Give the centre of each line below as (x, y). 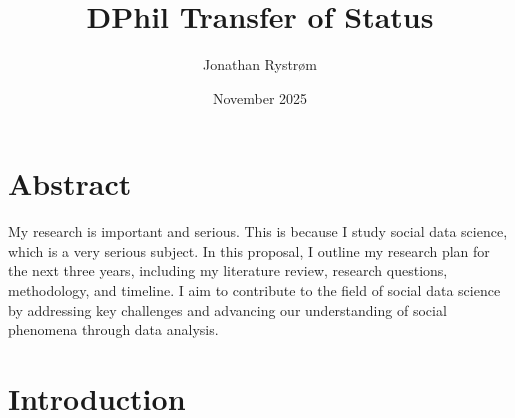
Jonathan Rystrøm (260, 64)
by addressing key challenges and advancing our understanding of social (227, 309)
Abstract (70, 183)
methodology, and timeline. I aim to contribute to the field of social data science (254, 290)
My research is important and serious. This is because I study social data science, (258, 231)
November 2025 (260, 97)
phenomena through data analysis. (113, 329)
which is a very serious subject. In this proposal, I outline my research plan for (249, 250)
